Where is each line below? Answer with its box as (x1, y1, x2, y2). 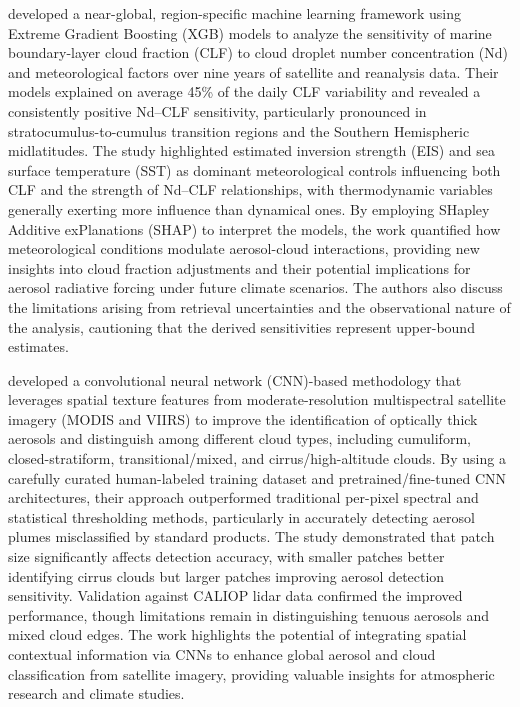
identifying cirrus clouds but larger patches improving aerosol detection (8, 565, 445, 586)
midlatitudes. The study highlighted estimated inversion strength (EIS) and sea (8, 140, 495, 161)
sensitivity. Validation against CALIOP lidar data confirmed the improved (8, 585, 463, 606)
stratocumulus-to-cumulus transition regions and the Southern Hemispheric (8, 120, 470, 141)
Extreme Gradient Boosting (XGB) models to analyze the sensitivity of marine (8, 22, 492, 43)
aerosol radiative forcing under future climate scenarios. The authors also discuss (8, 277, 503, 298)
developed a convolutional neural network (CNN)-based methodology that (8, 369, 462, 390)
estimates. (8, 336, 69, 357)
